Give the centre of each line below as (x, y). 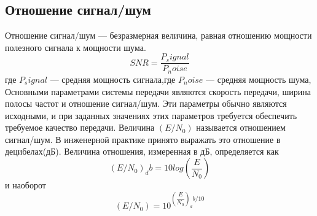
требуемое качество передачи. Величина (80, 127)
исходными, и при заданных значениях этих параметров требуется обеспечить (151, 115)
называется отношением (241, 127)
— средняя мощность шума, (259, 79)
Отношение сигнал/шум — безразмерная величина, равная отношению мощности (158, 35)
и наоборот (25, 185)
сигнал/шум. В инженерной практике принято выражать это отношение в (143, 139)
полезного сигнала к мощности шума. (76, 47)
